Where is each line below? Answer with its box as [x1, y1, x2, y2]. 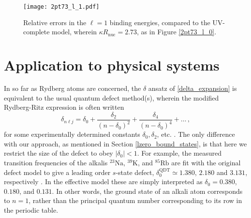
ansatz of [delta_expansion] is [148, 83, 237, 93]
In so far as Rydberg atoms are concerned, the [4, 83, 141, 93]
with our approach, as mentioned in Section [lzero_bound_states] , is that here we [4, 138, 247, 148]
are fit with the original [171, 157, 241, 167]
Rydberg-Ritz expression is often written [4, 102, 124, 112]
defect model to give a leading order [4, 167, 111, 177]
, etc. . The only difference [157, 129, 235, 139]
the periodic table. [4, 204, 59, 215]
